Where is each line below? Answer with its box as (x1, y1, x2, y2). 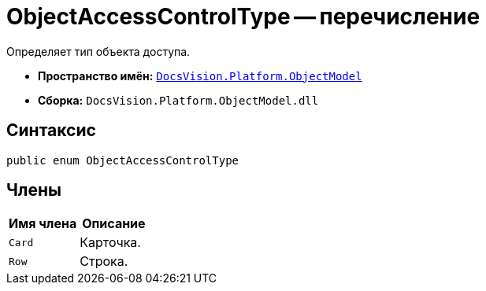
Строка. (80, 253, 128, 270)
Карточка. (80, 234, 141, 251)
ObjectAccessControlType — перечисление (6, 3, 480, 30)
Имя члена (9, 215, 77, 232)
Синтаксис (6, 120, 96, 141)
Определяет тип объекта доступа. (6, 44, 191, 58)
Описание (82, 215, 146, 232)
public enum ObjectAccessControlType (6, 153, 239, 167)
